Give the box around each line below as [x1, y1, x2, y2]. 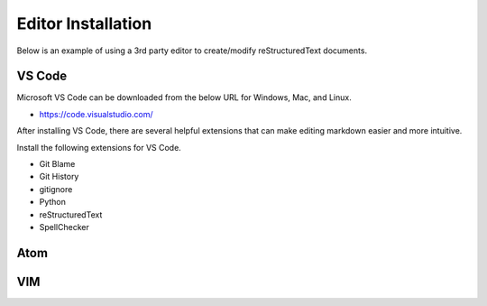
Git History [39, 172, 79, 182]
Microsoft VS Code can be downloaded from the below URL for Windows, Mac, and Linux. [16, 92, 352, 103]
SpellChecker [39, 221, 89, 232]
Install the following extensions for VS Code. [16, 142, 182, 153]
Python [39, 197, 67, 208]
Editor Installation [16, 14, 152, 33]
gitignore [39, 183, 73, 194]
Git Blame [39, 159, 76, 170]
